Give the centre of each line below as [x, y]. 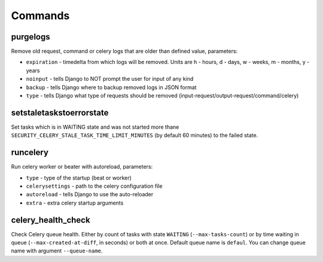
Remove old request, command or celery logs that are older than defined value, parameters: [124, 51]
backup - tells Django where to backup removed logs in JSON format [111, 87]
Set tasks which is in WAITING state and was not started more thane [95, 127]
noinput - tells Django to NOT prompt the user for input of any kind [110, 79]
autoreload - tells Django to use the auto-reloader [90, 194]
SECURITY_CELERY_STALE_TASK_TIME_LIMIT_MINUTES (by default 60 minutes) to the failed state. [135, 135]
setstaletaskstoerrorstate [60, 113]
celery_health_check [51, 220]
